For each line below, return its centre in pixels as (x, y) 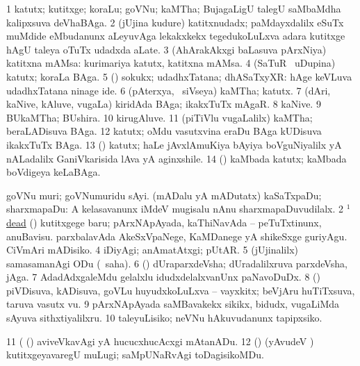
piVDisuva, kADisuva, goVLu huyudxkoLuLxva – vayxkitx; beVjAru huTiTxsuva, (181, 290)
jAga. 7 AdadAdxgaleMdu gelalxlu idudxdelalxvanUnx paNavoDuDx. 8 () (163, 277)
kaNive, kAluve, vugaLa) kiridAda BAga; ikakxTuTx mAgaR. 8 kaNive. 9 (164, 104)
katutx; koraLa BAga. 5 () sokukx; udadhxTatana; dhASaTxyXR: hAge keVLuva (179, 76)
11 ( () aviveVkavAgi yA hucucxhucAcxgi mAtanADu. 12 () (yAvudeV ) (160, 341)
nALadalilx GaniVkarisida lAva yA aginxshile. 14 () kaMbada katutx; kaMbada (177, 158)
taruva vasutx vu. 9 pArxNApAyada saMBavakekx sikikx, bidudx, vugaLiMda (173, 304)
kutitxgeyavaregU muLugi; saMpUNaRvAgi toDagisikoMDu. (135, 355)
